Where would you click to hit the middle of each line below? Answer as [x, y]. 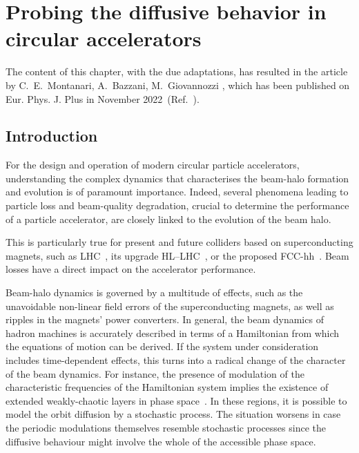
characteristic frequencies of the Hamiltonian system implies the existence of [167, 387]
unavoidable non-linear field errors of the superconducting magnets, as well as [170, 306]
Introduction [52, 136]
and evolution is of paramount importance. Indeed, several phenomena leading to [177, 192]
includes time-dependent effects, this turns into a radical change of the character [176, 360]
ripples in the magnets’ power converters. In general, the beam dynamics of [165, 319]
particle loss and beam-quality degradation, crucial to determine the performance [177, 205]
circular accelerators [104, 38]
